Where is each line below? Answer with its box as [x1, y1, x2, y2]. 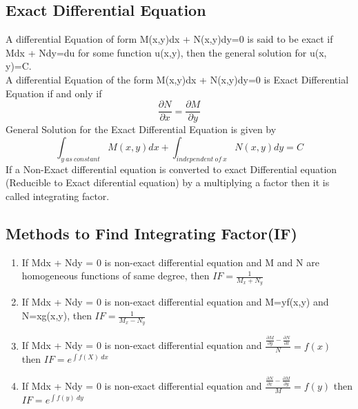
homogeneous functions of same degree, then [21, 268, 210, 283]
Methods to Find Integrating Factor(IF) [6, 222, 297, 243]
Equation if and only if [6, 86, 102, 100]
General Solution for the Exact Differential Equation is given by [6, 122, 277, 137]
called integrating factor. [6, 188, 110, 203]
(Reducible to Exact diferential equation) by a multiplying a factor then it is [6, 175, 330, 190]
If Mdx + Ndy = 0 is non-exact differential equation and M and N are [21, 255, 319, 269]
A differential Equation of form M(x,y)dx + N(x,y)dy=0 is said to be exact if [6, 32, 333, 46]
